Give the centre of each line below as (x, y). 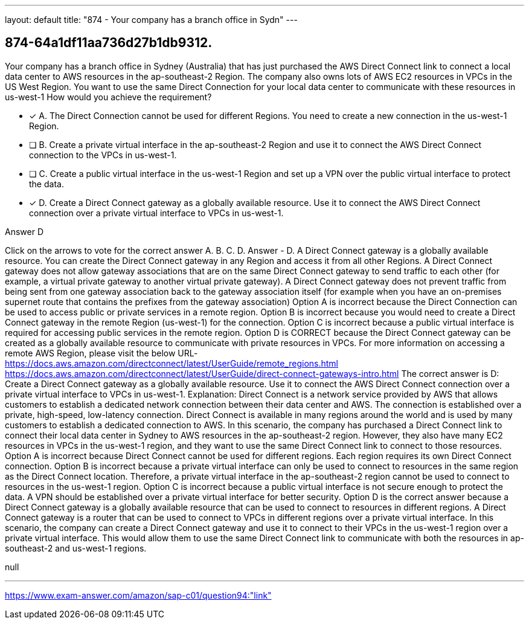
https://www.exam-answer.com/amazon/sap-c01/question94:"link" (138, 595)
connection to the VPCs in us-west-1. (103, 155)
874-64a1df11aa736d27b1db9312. (109, 43)
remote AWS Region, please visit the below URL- (101, 353)
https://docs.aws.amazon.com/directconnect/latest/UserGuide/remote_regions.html (172, 363)
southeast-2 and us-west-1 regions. (76, 548)
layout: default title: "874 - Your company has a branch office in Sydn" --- (151, 20)
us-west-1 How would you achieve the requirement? (108, 97)
